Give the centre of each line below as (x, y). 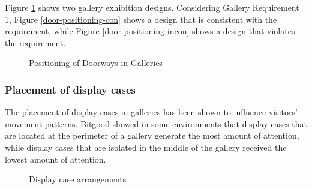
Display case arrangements (78, 179)
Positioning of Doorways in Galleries (96, 63)
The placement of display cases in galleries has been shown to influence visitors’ (151, 112)
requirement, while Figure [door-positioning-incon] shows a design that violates (150, 31)
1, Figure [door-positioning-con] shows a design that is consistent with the (141, 19)
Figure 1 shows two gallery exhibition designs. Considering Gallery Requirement (152, 7)
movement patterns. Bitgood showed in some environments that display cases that (156, 123)
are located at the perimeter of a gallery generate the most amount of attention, (152, 135)
